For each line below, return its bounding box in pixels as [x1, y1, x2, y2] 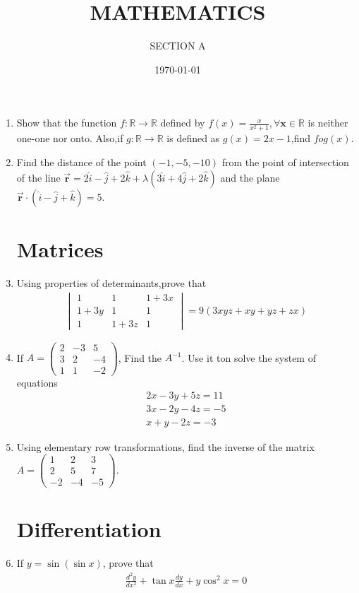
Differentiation [16, 515, 162, 544]
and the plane [220, 170, 280, 184]
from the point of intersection [221, 155, 349, 170]
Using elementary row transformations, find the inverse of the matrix [16, 439, 315, 454]
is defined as [166, 131, 220, 146]
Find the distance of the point [16, 155, 147, 170]
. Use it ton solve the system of [181, 350, 316, 365]
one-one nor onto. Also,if [16, 131, 123, 146]
